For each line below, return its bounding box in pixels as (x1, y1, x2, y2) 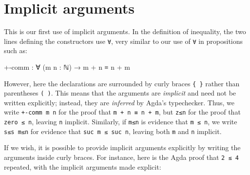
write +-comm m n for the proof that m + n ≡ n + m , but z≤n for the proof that (4, 107, 241, 117)
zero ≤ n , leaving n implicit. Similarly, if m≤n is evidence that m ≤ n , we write (4, 117, 237, 127)
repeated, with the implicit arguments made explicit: (4, 161, 161, 172)
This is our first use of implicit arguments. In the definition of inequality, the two (4, 26, 246, 37)
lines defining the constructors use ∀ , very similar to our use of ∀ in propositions (4, 36, 243, 46)
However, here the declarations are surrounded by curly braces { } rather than (4, 78, 240, 88)
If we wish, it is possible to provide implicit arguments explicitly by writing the (4, 142, 241, 153)
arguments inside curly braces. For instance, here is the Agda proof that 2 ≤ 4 (4, 152, 239, 162)
